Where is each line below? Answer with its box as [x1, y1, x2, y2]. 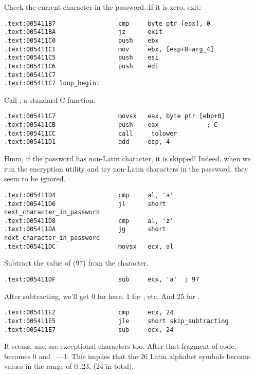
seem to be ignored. [4, 173, 66, 184]
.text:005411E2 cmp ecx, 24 [4, 309, 174, 316]
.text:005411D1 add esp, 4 [4, 138, 170, 146]
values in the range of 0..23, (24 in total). [4, 361, 134, 371]
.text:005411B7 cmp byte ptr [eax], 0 [4, 20, 210, 27]
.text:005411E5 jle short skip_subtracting [4, 317, 229, 325]
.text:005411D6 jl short [4, 200, 166, 208]
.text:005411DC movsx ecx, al [4, 242, 174, 250]
